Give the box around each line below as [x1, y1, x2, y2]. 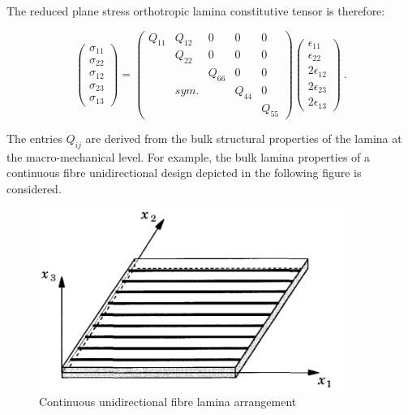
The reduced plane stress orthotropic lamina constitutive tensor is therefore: [6, 2, 385, 19]
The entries [6, 129, 62, 146]
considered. [6, 179, 62, 197]
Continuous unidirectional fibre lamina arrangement [39, 393, 297, 410]
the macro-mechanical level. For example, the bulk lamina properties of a [6, 148, 371, 165]
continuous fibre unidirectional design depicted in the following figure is [6, 164, 362, 181]
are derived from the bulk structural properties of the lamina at [85, 129, 402, 146]
